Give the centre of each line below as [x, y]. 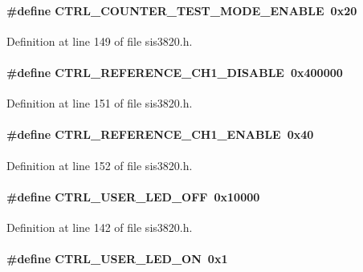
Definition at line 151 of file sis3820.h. [100, 103]
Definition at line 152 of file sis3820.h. [100, 165]
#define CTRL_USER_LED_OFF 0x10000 [133, 196]
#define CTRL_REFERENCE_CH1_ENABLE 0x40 [160, 134]
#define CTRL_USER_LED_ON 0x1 [117, 259]
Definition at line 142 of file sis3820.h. [100, 227]
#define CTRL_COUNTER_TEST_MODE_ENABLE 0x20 [182, 10]
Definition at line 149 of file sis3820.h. [100, 41]
